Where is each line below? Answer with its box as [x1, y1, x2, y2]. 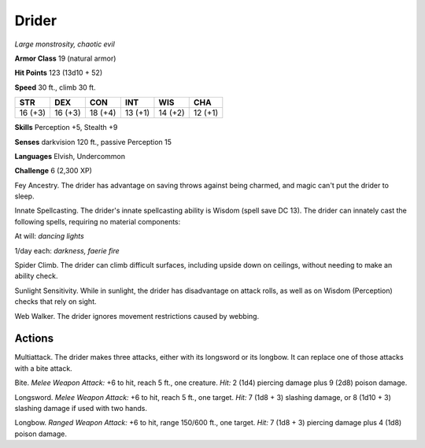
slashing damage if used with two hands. [14, 404, 147, 413]
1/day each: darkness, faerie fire [14, 246, 120, 255]
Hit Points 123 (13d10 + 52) [14, 68, 103, 78]
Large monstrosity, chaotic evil [14, 39, 116, 49]
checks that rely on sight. [14, 297, 98, 306]
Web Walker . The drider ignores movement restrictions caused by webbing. [14, 311, 260, 320]
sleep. [14, 191, 35, 201]
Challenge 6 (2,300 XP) [14, 166, 92, 176]
